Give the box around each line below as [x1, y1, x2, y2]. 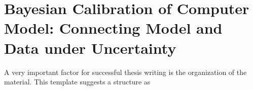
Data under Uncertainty [4, 37, 176, 58]
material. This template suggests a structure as [4, 76, 151, 87]
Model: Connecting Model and [4, 18, 223, 38]
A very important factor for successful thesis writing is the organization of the [4, 66, 247, 77]
